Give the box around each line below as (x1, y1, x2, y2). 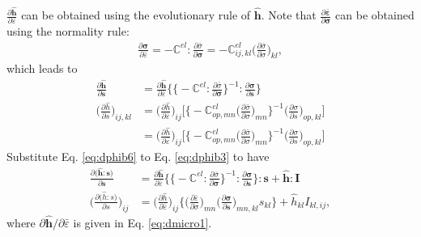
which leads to (6, 60, 78, 77)
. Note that (261, 6, 317, 23)
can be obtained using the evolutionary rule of (21, 6, 251, 23)
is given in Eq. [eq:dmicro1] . (73, 214, 212, 231)
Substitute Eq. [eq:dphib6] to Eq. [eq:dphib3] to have (6, 148, 270, 165)
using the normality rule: (6, 23, 130, 40)
